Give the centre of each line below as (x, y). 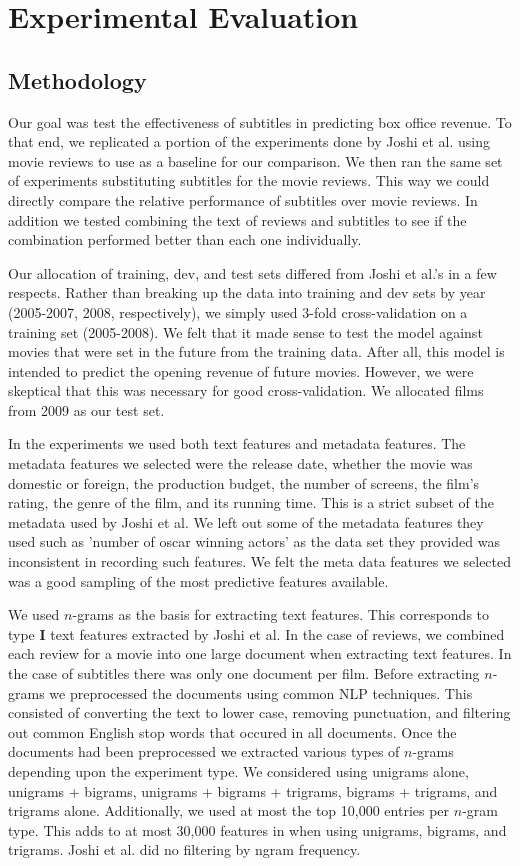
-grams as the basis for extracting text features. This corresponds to (281, 614)
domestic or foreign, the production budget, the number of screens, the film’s (244, 482)
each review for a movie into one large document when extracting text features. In (260, 653)
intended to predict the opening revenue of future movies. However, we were (241, 370)
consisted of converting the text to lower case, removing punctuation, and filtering (259, 712)
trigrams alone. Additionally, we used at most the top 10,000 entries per (229, 810)
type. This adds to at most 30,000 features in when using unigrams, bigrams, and (257, 829)
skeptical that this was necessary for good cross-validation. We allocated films (246, 390)
